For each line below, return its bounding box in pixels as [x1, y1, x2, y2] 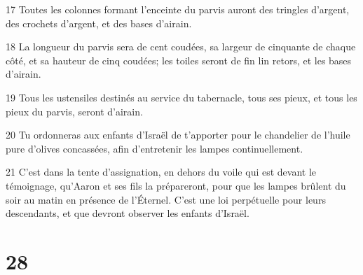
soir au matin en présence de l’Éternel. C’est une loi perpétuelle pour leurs [6, 192, 326, 206]
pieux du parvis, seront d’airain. [6, 104, 143, 118]
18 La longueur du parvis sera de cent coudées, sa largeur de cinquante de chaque [6, 39, 356, 54]
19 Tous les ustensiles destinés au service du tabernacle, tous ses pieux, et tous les [6, 90, 357, 104]
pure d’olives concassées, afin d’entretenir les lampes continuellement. [6, 141, 303, 155]
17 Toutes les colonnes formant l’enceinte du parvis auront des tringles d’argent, [6, 2, 350, 16]
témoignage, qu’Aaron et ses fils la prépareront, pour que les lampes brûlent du [6, 178, 346, 192]
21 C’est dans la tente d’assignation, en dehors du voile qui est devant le [6, 164, 317, 179]
